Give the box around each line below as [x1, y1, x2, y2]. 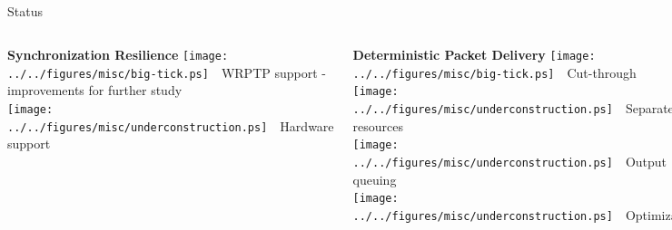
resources [352, 116, 403, 135]
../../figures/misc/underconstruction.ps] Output [352, 151, 667, 170]
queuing [352, 169, 397, 188]
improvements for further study [7, 81, 183, 100]
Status [7, 2, 43, 21]
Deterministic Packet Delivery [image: [352, 44, 596, 63]
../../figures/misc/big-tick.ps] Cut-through [352, 62, 637, 81]
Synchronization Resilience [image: [7, 44, 229, 63]
